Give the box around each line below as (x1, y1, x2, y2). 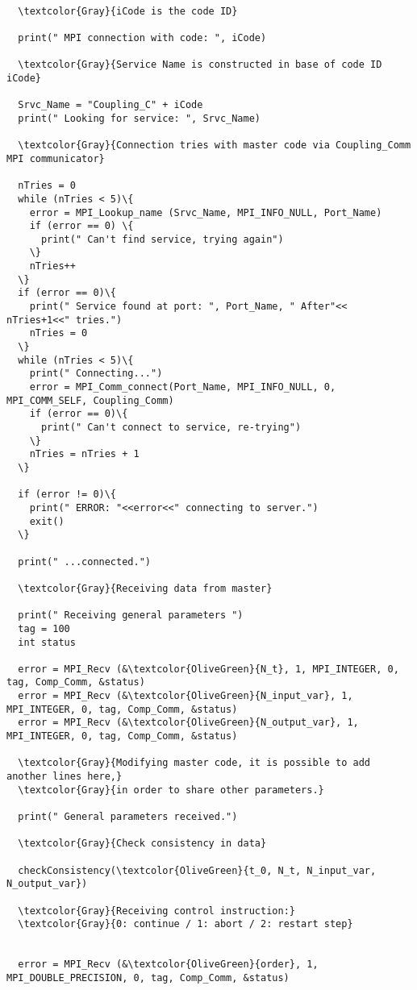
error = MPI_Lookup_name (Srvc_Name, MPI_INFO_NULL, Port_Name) (29, 206, 382, 218)
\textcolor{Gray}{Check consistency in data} (18, 838, 267, 850)
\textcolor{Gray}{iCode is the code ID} (18, 5, 238, 17)
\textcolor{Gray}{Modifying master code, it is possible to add (18, 757, 371, 769)
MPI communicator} (6, 152, 105, 164)
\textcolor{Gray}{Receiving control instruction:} (18, 905, 295, 917)
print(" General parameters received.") (18, 811, 238, 823)
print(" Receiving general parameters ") (18, 609, 244, 622)
